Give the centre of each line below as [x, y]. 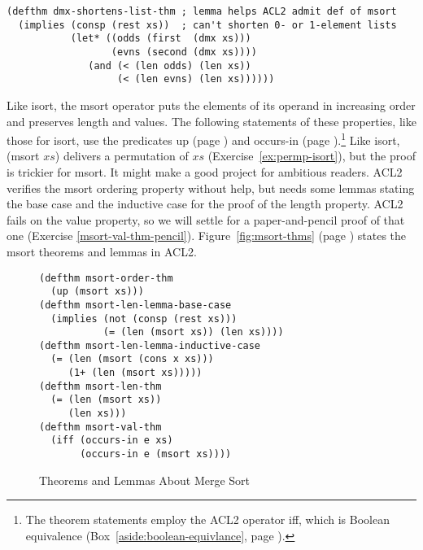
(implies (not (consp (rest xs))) [144, 319]
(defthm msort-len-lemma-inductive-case [150, 345]
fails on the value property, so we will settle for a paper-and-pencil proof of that [206, 219]
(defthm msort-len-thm [100, 386]
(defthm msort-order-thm [106, 278]
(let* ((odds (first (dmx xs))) [161, 39]
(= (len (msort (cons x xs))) [132, 359]
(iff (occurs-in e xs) [112, 441]
